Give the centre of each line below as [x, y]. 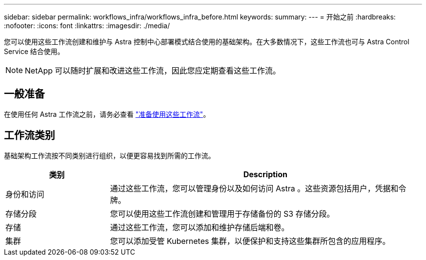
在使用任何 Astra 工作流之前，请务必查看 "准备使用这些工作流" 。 [107, 114]
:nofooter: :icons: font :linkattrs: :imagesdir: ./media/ [87, 26]
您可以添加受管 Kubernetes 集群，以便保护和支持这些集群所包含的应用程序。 [250, 241]
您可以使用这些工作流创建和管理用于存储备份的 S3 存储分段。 [222, 214]
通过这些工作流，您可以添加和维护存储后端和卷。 [200, 227]
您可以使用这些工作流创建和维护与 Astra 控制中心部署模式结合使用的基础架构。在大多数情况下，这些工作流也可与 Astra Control [207, 42]
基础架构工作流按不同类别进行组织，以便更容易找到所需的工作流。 [109, 155]
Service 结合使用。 [34, 51]
